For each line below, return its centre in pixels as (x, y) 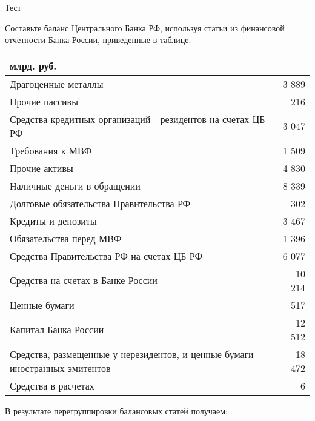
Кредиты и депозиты (53, 220)
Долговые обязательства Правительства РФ (100, 203)
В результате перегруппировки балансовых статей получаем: (116, 410)
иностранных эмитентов (60, 368)
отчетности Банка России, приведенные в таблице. (98, 40)
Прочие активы (41, 168)
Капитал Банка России (57, 330)
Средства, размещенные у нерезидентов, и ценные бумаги (132, 354)
